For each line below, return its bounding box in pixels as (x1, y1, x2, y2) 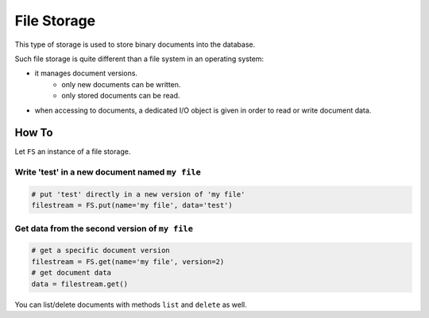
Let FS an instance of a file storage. (14, 147, 131, 156)
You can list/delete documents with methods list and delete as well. (14, 300, 248, 309)
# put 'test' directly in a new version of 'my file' (31, 190, 245, 198)
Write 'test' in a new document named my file (14, 167, 202, 178)
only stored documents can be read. (61, 91, 180, 101)
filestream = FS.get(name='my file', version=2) (31, 257, 225, 266)
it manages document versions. (34, 68, 138, 79)
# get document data (31, 268, 111, 278)
